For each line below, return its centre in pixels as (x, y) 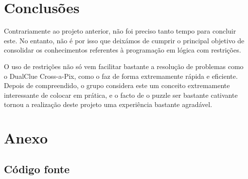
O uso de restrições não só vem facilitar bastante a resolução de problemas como (124, 66)
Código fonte (37, 169)
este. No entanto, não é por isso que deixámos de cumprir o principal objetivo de (124, 40)
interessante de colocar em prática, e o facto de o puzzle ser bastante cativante (121, 95)
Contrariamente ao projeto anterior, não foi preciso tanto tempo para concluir (120, 31)
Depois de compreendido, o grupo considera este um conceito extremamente (117, 85)
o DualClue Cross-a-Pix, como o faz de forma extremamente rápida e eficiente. (121, 76)
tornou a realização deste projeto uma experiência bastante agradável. (108, 104)
